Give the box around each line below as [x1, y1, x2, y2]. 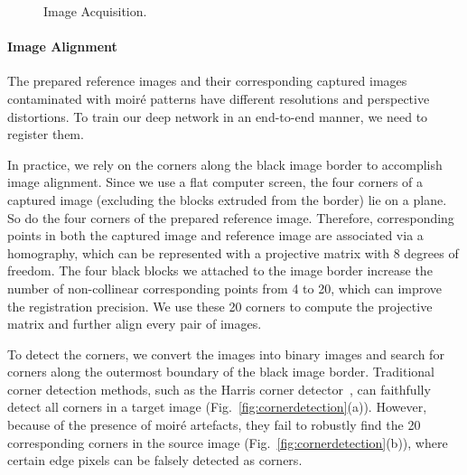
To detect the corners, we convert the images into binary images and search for [7, 344, 444, 363]
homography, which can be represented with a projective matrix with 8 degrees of [7, 243, 459, 262]
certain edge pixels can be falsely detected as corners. [7, 451, 303, 470]
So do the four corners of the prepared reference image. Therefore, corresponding [7, 208, 454, 227]
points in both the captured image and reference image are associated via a [7, 226, 424, 245]
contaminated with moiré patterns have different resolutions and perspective [7, 88, 430, 107]
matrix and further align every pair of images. [7, 314, 262, 333]
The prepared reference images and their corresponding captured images [7, 71, 407, 90]
